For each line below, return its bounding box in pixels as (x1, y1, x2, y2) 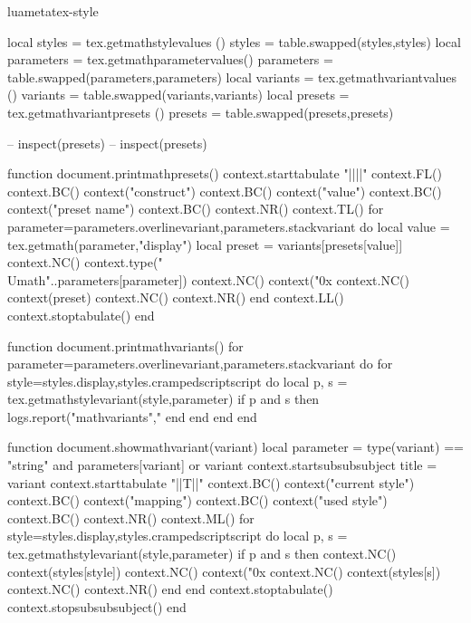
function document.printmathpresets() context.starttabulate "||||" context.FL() (7, 164, 442, 183)
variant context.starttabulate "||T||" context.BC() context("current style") (7, 473, 415, 492)
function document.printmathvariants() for (7, 336, 244, 355)
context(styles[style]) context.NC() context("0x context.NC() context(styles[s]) (7, 561, 441, 580)
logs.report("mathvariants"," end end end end (7, 407, 257, 426)
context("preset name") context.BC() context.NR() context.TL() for (7, 199, 384, 218)
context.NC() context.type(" (7, 253, 163, 272)
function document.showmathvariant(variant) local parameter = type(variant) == (7, 437, 464, 456)
